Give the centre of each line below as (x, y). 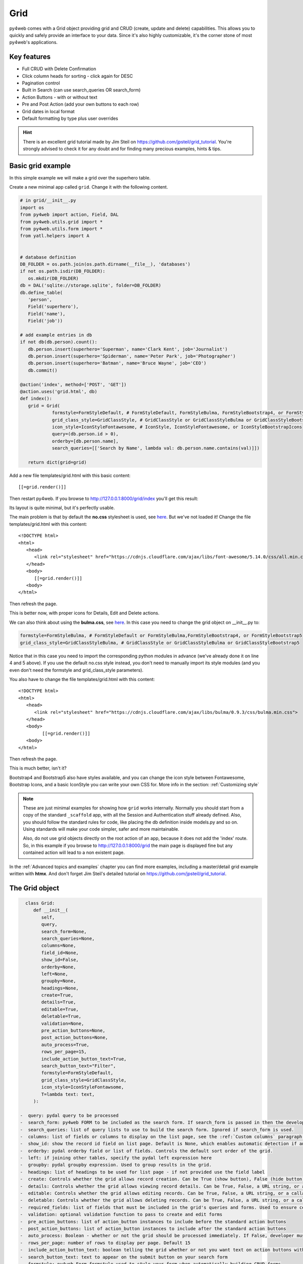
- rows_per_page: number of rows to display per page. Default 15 (105, 1243)
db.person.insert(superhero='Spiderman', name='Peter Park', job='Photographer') (132, 356)
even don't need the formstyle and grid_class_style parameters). (77, 670)
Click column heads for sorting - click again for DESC (78, 76)
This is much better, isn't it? (38, 768)
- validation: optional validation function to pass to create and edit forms (121, 1214)
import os (32, 208)
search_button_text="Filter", (79, 1066)
